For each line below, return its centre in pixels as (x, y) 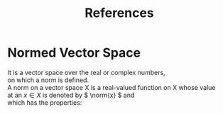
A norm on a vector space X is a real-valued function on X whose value (111, 87)
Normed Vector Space (74, 53)
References (119, 13)
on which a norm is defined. (48, 80)
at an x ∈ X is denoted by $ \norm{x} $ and (71, 95)
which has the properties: (45, 102)
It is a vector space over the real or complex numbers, (86, 72)
